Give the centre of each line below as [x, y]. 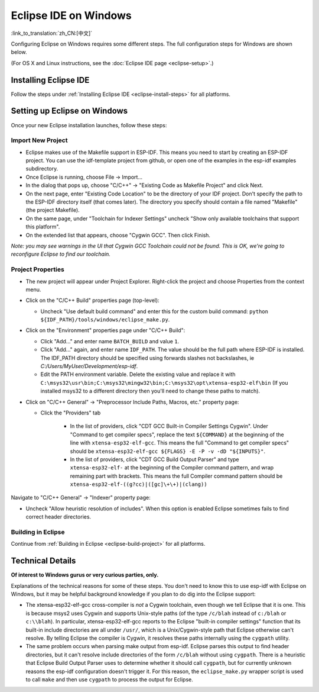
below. [19, 52]
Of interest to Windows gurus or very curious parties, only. [85, 575]
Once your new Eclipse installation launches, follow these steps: [89, 125]
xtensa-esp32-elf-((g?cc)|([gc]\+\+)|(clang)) [139, 485]
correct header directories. [58, 517]
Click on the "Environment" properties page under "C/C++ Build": [105, 330]
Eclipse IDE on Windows [71, 15]
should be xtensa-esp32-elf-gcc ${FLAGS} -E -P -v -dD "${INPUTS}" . [168, 451]
